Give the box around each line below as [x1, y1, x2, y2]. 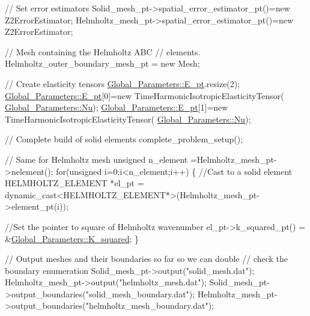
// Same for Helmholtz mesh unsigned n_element [5, 153, 188, 165]
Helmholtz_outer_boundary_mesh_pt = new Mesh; [5, 57, 200, 70]
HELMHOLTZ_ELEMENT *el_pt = [5, 177, 144, 189]
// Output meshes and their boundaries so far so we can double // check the [5, 252, 288, 265]
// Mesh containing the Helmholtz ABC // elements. [5, 45, 201, 58]
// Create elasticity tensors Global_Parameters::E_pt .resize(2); [5, 77, 240, 90]
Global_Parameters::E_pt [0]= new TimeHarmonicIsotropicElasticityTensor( [5, 89, 284, 102]
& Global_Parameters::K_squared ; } [5, 232, 139, 245]
